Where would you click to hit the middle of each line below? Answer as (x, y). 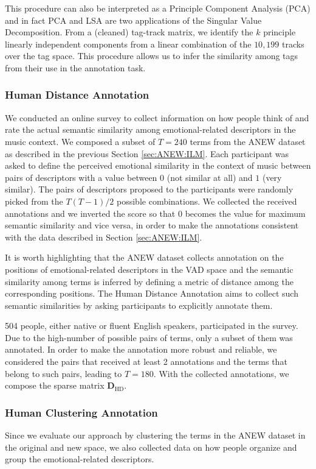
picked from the (34, 201)
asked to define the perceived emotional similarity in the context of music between (158, 165)
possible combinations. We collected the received (207, 201)
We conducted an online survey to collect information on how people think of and (157, 117)
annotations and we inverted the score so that (90, 213)
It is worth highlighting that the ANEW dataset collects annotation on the (144, 257)
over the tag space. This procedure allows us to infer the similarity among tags (152, 56)
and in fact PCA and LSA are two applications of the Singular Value (133, 20)
